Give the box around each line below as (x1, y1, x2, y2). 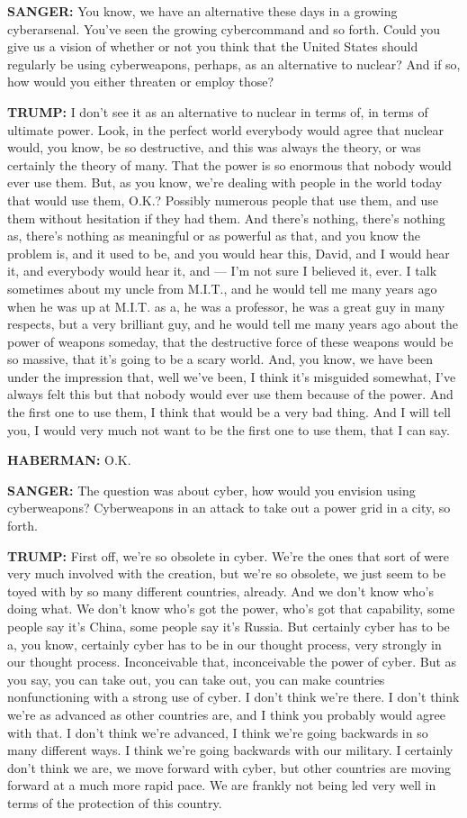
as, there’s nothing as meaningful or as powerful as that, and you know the (7, 226, 421, 245)
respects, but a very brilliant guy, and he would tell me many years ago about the (7, 314, 458, 333)
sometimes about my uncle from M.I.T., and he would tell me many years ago (7, 278, 437, 297)
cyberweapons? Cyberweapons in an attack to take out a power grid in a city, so (7, 498, 451, 517)
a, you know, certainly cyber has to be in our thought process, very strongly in (7, 634, 442, 653)
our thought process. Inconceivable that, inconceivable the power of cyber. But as (7, 652, 457, 671)
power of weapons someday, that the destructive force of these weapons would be (7, 332, 454, 350)
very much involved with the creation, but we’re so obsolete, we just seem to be (7, 564, 446, 583)
